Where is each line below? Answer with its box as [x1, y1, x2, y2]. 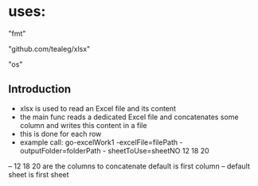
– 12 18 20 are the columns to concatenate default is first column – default [8, 161, 251, 171]
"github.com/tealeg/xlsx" [8, 44, 91, 53]
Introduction [8, 83, 72, 96]
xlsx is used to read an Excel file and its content [19, 103, 177, 113]
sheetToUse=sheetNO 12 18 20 [107, 145, 209, 155]
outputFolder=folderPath [19, 145, 101, 155]
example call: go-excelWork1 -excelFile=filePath [19, 138, 178, 147]
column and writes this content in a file [19, 120, 147, 130]
